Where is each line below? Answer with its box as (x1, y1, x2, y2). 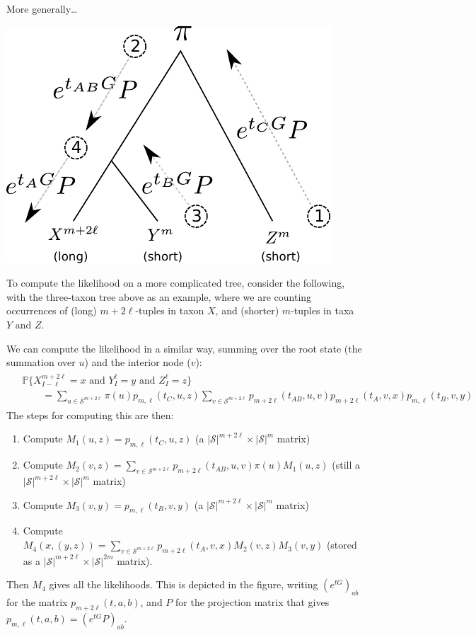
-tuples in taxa (291, 303, 354, 318)
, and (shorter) (215, 303, 279, 318)
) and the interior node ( (84, 355, 191, 370)
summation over (6, 355, 76, 370)
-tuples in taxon (135, 303, 204, 318)
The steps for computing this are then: (6, 407, 174, 422)
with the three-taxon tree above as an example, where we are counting (6, 289, 312, 304)
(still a (332, 457, 360, 472)
